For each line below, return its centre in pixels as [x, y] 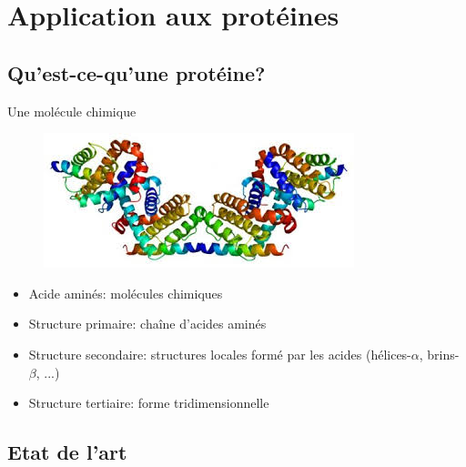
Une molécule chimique [72, 111]
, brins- [439, 354]
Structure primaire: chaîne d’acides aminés [147, 324]
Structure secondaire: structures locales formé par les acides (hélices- [220, 354]
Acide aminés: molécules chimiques [126, 293]
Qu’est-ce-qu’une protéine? [137, 72]
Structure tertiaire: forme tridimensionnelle [149, 403]
